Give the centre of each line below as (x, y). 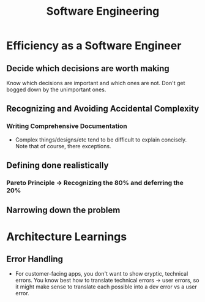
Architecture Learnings (67, 236)
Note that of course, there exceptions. (63, 146)
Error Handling (35, 259)
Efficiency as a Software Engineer (94, 46)
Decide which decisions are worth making (88, 68)
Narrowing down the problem (63, 210)
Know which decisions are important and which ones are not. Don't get (96, 83)
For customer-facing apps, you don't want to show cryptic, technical (102, 274)
